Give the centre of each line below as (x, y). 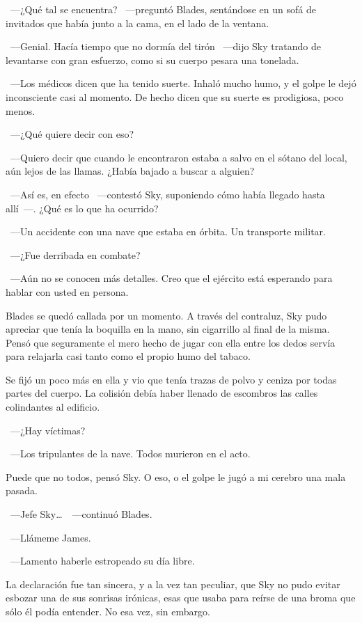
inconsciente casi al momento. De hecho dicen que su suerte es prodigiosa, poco (175, 96)
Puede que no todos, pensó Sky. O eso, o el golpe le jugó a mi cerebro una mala (176, 476)
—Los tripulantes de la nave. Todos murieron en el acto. (130, 454)
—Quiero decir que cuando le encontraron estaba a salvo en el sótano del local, (179, 157)
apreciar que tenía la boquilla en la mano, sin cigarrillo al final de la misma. (168, 329)
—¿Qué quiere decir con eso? (72, 134)
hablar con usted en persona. (67, 291)
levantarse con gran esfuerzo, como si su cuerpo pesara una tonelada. (152, 60)
